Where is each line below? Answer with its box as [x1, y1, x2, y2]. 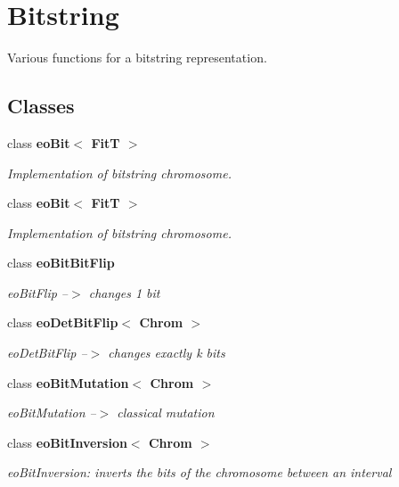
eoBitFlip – [7, 283, 69, 301]
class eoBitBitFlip [7, 253, 115, 272]
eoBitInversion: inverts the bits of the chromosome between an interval [7, 463, 392, 482]
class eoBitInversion [7, 433, 127, 451]
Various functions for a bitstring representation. [7, 48, 267, 67]
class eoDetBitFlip [7, 313, 118, 332]
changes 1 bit [88, 283, 160, 301]
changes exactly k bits [108, 343, 225, 362]
